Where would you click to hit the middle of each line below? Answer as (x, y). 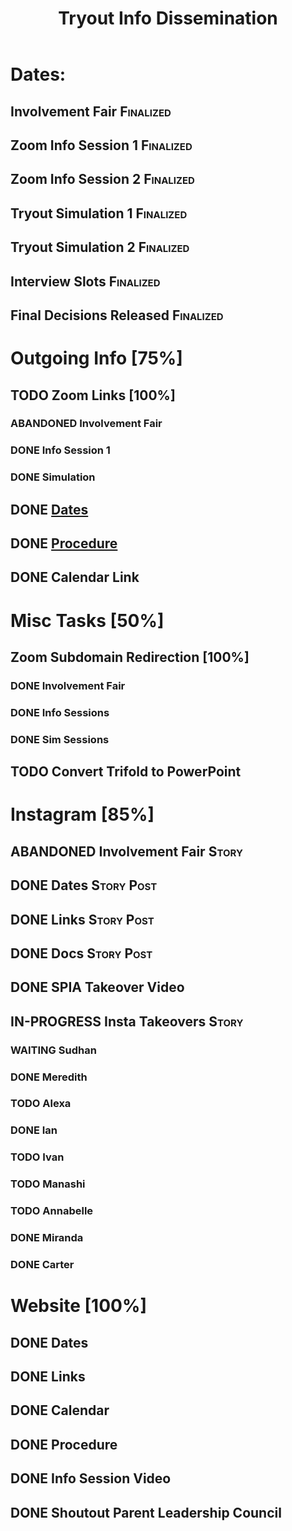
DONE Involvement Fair (68, 685)
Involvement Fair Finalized (91, 111)
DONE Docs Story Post (81, 953)
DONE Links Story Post (82, 919)
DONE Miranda (47, 1238)
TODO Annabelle (52, 1211)
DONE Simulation (53, 477)
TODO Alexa (41, 1104)
